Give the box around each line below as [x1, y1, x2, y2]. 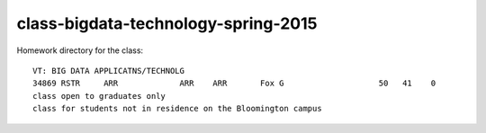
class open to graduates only [32, 91, 166, 101]
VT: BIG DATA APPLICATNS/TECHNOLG [32, 66, 184, 75]
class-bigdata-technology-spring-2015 [16, 13, 318, 33]
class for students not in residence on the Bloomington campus [32, 103, 323, 114]
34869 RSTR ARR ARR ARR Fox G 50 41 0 [32, 78, 436, 89]
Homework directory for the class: [16, 45, 144, 56]
